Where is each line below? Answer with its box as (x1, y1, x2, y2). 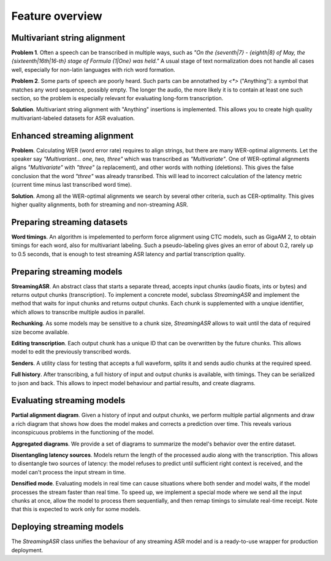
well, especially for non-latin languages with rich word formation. (11, 66, 176, 73)
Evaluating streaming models (11, 395, 126, 406)
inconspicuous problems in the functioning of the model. (11, 429, 154, 436)
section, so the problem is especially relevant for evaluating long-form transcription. (11, 95, 224, 102)
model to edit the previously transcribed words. (11, 348, 131, 356)
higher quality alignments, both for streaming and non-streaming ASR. (11, 201, 189, 208)
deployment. (11, 546, 43, 554)
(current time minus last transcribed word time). (11, 181, 132, 189)
